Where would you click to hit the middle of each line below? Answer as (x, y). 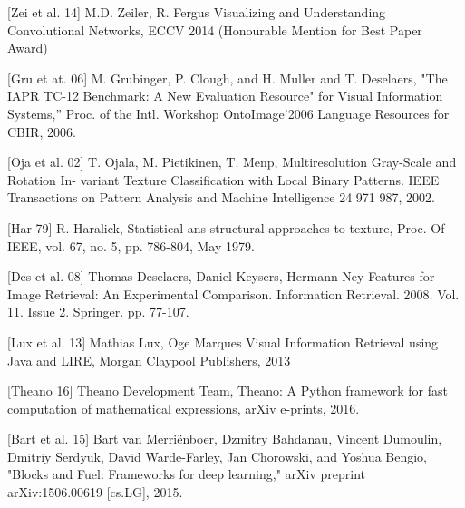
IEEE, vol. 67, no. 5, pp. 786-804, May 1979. (131, 245)
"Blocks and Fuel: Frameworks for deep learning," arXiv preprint (186, 474)
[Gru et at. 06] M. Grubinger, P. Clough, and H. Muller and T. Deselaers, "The (228, 78)
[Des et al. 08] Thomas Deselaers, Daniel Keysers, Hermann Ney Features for (221, 276)
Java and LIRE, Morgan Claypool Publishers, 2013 (149, 360)
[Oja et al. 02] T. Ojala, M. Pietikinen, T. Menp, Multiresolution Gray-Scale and (232, 162)
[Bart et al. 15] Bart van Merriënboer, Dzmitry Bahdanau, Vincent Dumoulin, (225, 439)
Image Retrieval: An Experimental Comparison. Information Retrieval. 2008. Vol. (233, 293)
